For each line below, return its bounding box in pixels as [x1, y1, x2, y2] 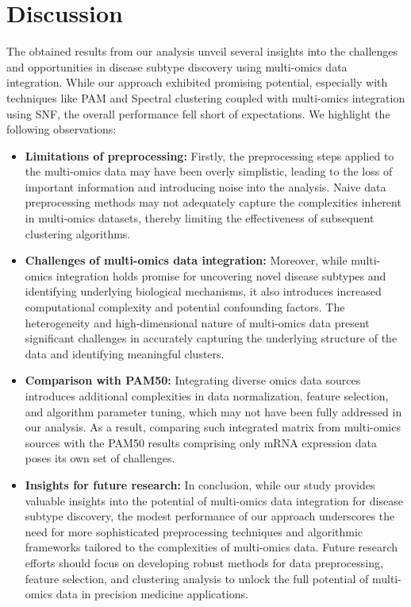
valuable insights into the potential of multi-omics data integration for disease [25, 492, 403, 508]
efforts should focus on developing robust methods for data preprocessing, [25, 554, 383, 570]
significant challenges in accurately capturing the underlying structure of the [25, 330, 398, 346]
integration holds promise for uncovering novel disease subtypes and [56, 267, 386, 284]
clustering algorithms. [25, 225, 131, 242]
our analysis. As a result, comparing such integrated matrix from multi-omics [25, 419, 401, 435]
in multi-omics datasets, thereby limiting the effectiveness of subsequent [25, 210, 375, 226]
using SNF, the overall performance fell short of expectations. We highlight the [6, 105, 390, 122]
